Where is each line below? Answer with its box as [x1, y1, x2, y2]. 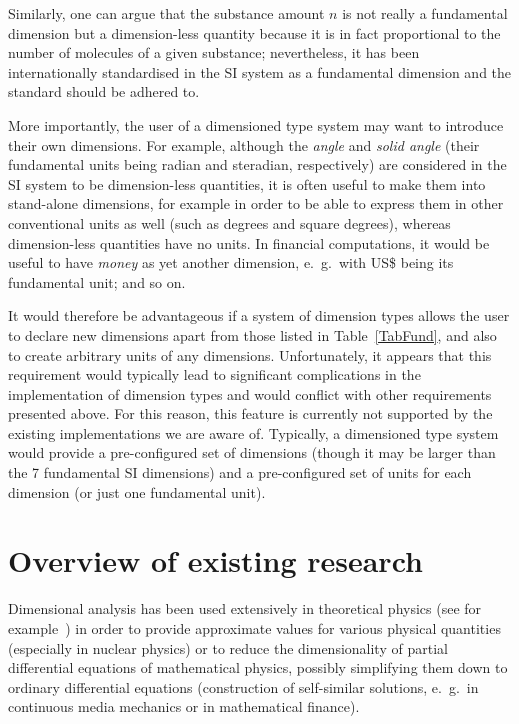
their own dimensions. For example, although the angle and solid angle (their [8, 134, 480, 155]
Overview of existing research [8, 540, 423, 581]
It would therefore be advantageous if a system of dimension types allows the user [8, 305, 510, 326]
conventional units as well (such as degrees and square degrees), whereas [8, 212, 451, 233]
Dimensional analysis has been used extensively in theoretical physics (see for [8, 598, 482, 619]
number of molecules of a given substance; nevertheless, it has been [8, 42, 420, 63]
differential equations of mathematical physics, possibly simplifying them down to [8, 657, 508, 678]
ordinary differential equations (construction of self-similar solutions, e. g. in [8, 676, 479, 697]
